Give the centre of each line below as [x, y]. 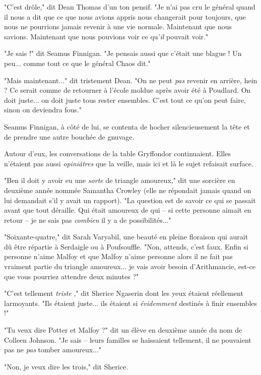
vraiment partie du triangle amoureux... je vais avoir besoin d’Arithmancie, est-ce [130, 266]
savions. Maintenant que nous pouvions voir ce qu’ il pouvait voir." [106, 36]
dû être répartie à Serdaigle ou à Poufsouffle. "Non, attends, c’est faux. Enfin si [126, 246]
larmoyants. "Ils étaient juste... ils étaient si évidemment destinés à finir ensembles [131, 303]
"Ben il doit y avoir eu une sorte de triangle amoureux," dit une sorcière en [120, 180]
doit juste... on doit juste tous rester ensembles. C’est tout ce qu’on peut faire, [125, 100]
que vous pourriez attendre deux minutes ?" [72, 276]
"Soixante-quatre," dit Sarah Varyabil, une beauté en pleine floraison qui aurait [126, 237]
